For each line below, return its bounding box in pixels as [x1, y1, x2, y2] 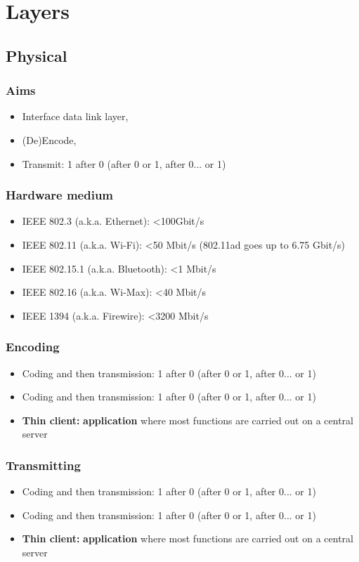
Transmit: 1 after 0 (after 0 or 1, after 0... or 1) [22, 156, 226, 171]
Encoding [6, 338, 60, 355]
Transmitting [6, 456, 81, 473]
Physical [6, 44, 67, 66]
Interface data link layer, [22, 109, 129, 124]
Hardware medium [6, 186, 114, 204]
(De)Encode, [22, 132, 77, 147]
